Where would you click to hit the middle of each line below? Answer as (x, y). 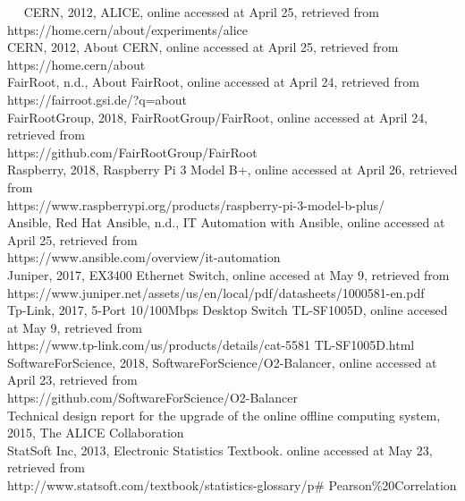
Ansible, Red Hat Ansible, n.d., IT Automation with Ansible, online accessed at (226, 222)
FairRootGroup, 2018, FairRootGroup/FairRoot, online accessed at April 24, (218, 117)
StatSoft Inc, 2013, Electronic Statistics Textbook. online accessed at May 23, (220, 450)
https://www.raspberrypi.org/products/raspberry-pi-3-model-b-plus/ (196, 204)
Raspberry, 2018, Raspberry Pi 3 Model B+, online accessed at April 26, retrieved (232, 170)
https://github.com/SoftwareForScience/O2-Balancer (152, 398)
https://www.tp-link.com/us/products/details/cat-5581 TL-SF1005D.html (211, 345)
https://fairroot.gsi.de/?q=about (97, 99)
